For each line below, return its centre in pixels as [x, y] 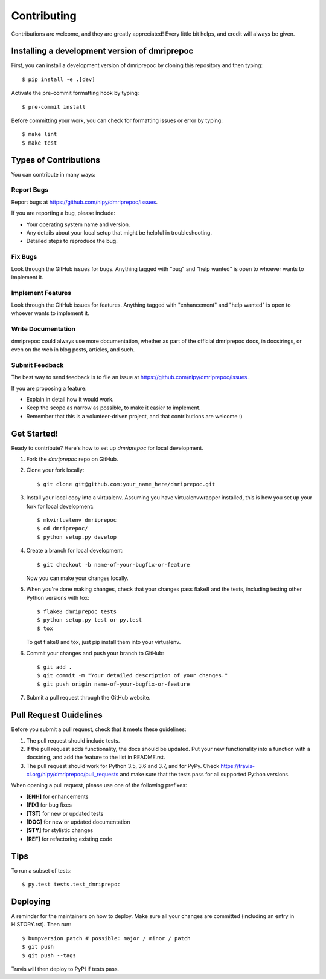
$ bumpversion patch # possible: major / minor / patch [106, 938]
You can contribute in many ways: [53, 174]
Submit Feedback [37, 365]
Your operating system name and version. [78, 224]
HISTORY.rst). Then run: [41, 925]
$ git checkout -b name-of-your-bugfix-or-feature [113, 564]
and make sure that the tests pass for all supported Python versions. [205, 775]
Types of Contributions [56, 160]
